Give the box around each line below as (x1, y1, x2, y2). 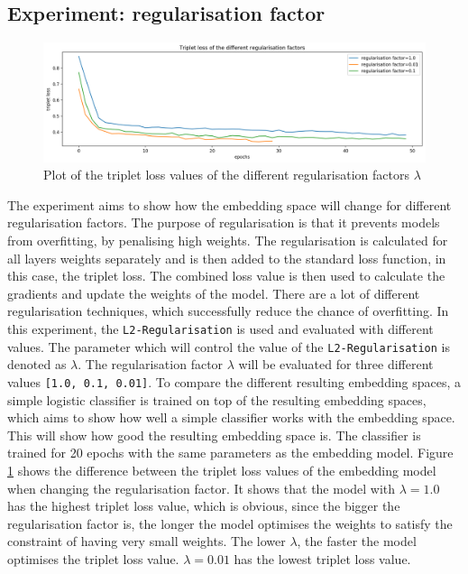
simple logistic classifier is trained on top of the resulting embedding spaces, (7, 390, 427, 409)
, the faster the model (297, 532, 417, 551)
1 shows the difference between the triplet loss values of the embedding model (7, 460, 436, 479)
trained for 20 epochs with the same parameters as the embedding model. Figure (7, 443, 454, 462)
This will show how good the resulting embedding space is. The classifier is (7, 425, 421, 444)
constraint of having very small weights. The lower (7, 532, 286, 551)
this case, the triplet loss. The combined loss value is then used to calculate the (7, 266, 445, 285)
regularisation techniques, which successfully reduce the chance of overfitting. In (7, 301, 449, 320)
